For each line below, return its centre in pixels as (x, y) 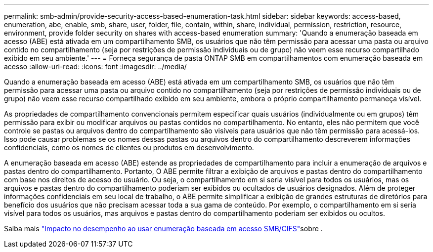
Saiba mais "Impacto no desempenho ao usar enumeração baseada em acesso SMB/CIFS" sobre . (163, 229)
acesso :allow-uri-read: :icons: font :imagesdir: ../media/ (95, 66)
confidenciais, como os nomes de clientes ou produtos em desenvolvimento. (129, 147)
